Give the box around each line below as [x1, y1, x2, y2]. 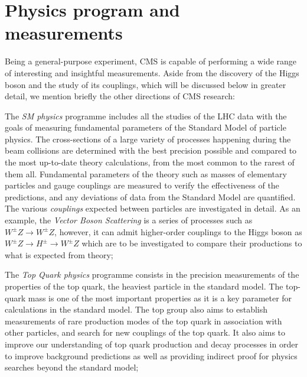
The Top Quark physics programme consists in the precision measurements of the [5, 268, 299, 281]
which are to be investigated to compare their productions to [81, 237, 302, 249]
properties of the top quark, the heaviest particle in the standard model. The [5, 280, 283, 292]
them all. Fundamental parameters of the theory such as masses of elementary [5, 167, 287, 180]
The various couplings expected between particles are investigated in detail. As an [5, 202, 301, 214]
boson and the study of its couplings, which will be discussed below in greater [5, 78, 286, 90]
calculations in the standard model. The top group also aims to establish [5, 303, 268, 316]
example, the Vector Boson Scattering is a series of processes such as [5, 214, 253, 226]
